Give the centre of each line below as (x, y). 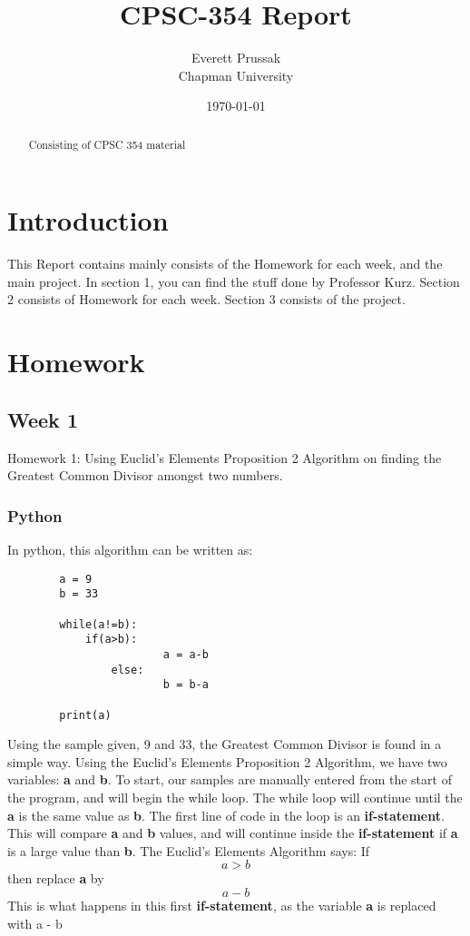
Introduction (88, 220)
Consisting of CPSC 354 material (107, 144)
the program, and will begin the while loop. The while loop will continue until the (235, 797)
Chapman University (236, 75)
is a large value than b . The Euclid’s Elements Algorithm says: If (189, 850)
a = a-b (186, 654)
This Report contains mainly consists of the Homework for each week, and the (225, 264)
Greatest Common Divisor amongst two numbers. (145, 475)
